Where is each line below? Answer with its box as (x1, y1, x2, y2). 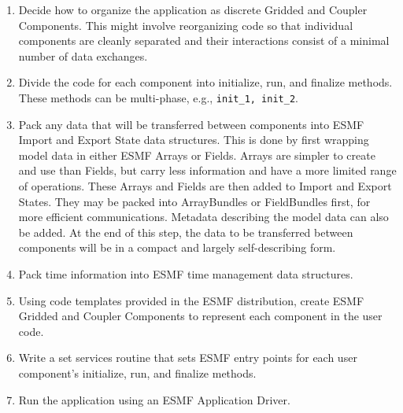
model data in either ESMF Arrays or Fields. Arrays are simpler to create (18, 146, 375, 163)
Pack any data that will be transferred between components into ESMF (18, 116, 364, 132)
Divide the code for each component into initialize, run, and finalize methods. (18, 74, 393, 90)
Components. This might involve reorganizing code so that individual (18, 17, 353, 33)
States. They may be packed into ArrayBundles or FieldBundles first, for (18, 193, 371, 209)
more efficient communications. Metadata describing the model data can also (18, 208, 389, 225)
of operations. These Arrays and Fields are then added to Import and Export (18, 178, 392, 194)
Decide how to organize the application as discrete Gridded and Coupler (18, 2, 368, 17)
